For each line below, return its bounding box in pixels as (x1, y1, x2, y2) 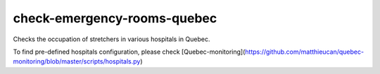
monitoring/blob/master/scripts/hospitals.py (13, 57, 141, 66)
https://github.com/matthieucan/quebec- (245, 47, 365, 56)
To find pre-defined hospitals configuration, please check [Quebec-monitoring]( (13, 47, 246, 56)
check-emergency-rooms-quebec (13, 10, 217, 26)
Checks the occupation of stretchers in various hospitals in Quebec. (13, 35, 210, 43)
